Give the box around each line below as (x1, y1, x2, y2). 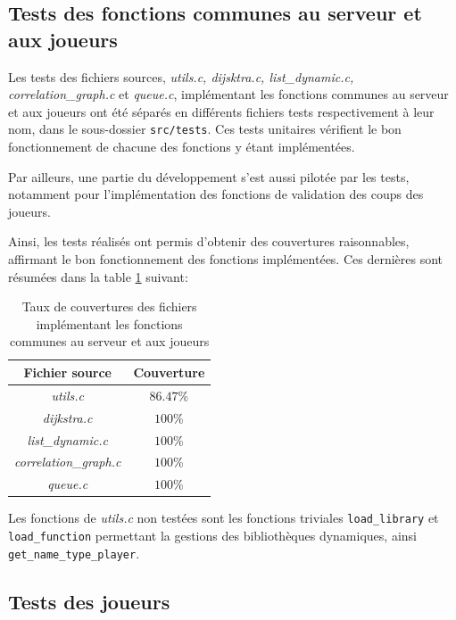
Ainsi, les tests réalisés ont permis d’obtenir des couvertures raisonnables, (8, 232, 410, 251)
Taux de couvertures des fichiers (21, 297, 197, 316)
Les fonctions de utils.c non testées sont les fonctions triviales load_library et (8, 508, 439, 527)
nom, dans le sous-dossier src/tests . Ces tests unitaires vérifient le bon (8, 120, 402, 138)
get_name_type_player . (8, 543, 140, 562)
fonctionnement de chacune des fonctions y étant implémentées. (8, 137, 355, 156)
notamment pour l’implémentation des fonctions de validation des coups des (8, 185, 424, 203)
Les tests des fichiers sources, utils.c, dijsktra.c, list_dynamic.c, (8, 67, 354, 86)
